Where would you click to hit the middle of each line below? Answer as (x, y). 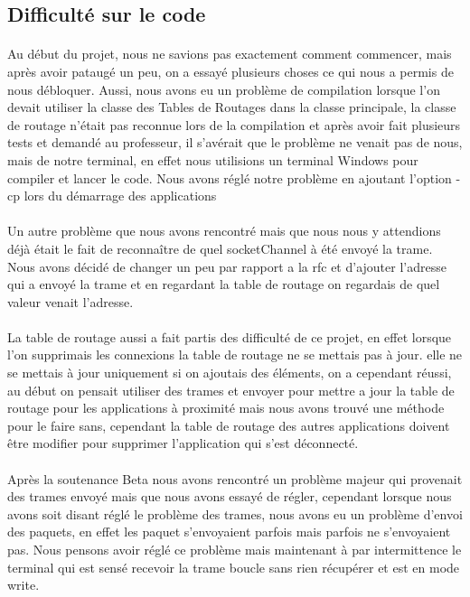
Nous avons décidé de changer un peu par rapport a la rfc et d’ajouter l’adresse (227, 266)
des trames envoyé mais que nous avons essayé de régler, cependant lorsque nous (230, 496)
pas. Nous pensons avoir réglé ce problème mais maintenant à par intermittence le (235, 549)
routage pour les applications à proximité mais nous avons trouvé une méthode (226, 408)
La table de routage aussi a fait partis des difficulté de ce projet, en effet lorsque (230, 336)
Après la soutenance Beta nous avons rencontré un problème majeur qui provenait (235, 478)
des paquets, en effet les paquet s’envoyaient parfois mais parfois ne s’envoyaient (229, 532)
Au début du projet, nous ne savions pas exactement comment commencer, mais (230, 54)
